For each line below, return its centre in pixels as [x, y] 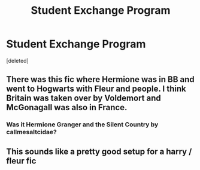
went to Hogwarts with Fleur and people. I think [96, 89]
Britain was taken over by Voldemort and [84, 98]
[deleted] [17, 60]
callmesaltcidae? [31, 132]
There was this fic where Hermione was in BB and [100, 79]
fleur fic [21, 161]
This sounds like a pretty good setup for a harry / [99, 151]
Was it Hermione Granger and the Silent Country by [82, 125]
